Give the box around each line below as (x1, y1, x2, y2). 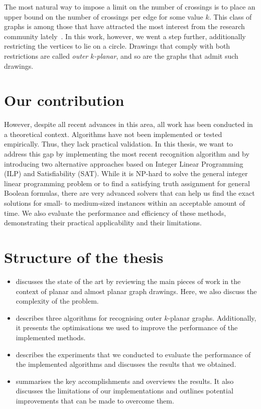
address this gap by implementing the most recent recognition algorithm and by (4, 149, 249, 159)
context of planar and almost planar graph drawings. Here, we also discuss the (16, 286, 257, 296)
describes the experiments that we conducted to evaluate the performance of (16, 349, 251, 359)
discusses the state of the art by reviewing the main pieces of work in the (16, 276, 241, 286)
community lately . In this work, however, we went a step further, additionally (4, 31, 246, 41)
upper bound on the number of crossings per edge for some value (4, 11, 203, 22)
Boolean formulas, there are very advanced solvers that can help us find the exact (4, 188, 255, 198)
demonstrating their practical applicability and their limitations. (4, 217, 202, 228)
